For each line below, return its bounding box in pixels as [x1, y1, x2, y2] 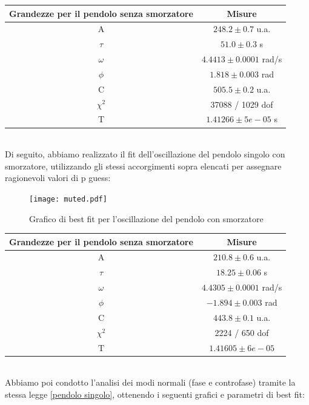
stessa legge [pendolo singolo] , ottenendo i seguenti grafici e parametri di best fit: [5, 387, 305, 400]
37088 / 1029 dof [210, 97, 273, 110]
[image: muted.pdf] [29, 194, 107, 203]
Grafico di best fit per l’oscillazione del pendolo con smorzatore [29, 212, 264, 225]
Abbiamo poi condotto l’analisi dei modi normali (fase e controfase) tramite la [5, 376, 296, 389]
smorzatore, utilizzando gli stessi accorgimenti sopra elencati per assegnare [5, 159, 282, 172]
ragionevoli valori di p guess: [5, 171, 111, 184]
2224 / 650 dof [214, 326, 269, 338]
